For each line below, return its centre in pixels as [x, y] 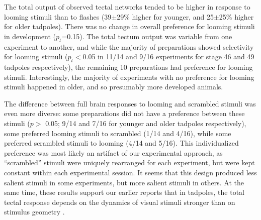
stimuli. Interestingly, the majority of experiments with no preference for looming [129, 77]
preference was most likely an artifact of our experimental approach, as [113, 152]
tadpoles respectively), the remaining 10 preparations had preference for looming [128, 67]
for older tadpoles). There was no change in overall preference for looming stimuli [129, 26]
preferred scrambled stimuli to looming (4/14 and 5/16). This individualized [121, 143]
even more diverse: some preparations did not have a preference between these [124, 113]
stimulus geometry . [34, 212]
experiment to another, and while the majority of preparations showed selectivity [129, 46]
